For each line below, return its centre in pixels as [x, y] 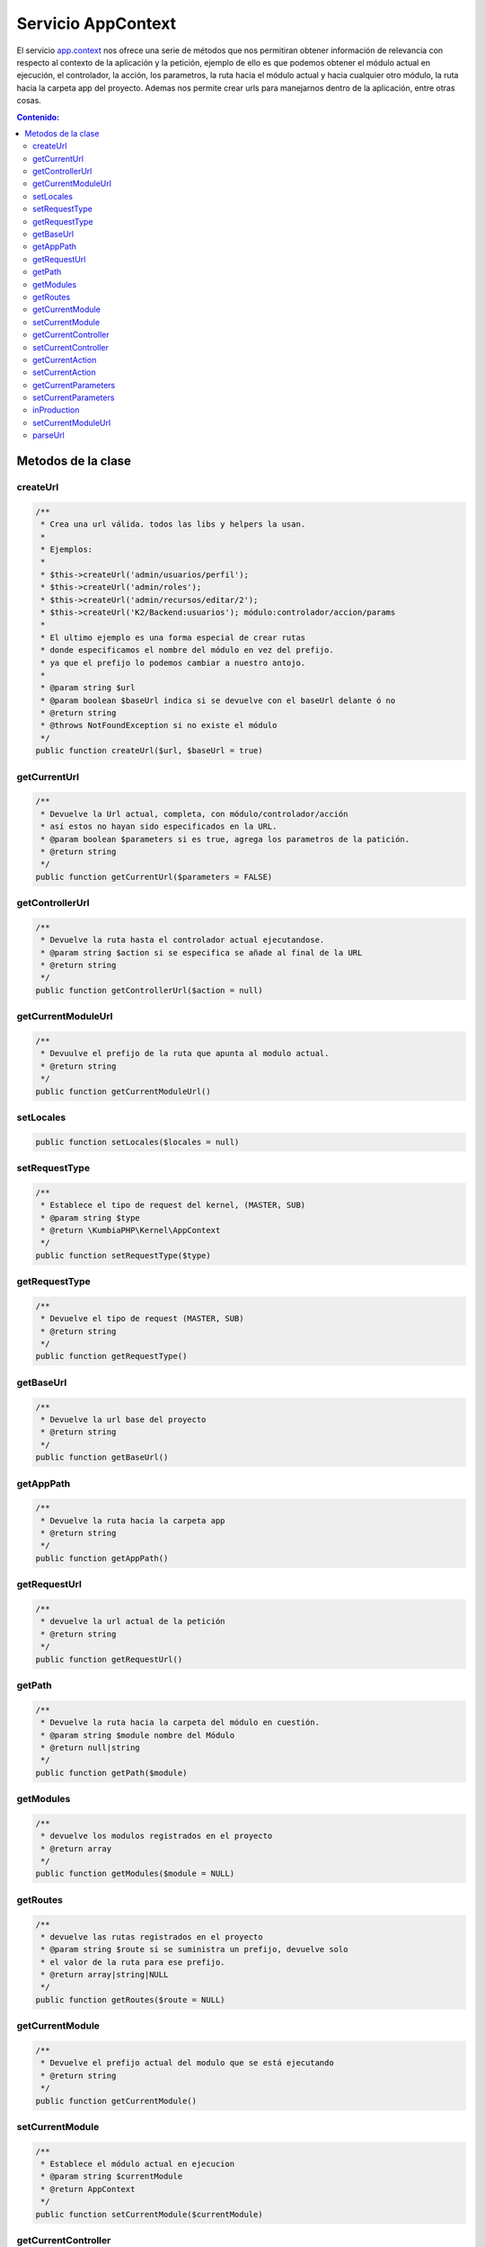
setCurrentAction [64, 372]
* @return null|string [91, 1747]
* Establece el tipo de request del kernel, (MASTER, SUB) [173, 1205]
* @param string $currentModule [112, 2176]
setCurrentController [71, 347]
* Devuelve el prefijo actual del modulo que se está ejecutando [187, 2063]
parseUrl [48, 435]
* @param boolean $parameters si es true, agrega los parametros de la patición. [225, 839]
